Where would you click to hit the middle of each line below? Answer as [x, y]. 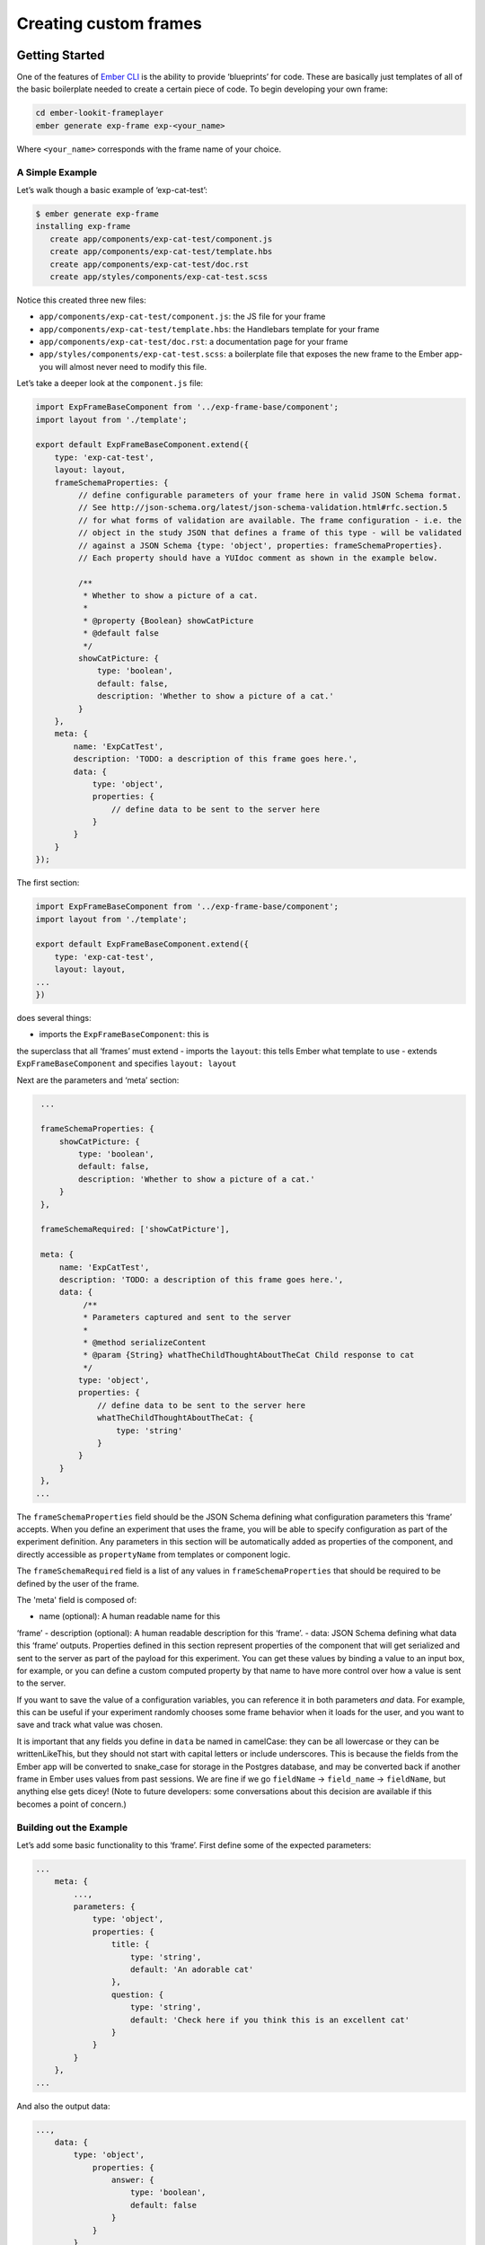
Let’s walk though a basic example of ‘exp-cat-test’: [112, 189]
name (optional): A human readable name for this [130, 1616]
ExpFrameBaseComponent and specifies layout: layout [127, 1063]
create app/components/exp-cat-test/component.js [161, 239]
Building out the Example [72, 1827]
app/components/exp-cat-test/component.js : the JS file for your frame [182, 317]
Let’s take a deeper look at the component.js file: [110, 383]
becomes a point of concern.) [72, 1804]
